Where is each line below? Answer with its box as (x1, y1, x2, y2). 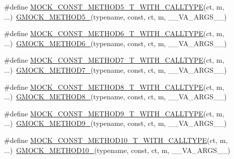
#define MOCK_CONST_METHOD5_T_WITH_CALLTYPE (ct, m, (4, 2, 224, 12)
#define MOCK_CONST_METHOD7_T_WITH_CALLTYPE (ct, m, (4, 55, 224, 65)
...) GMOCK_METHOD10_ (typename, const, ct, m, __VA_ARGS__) (4, 144, 230, 155)
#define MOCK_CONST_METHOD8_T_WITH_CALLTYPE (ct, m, (4, 81, 224, 92)
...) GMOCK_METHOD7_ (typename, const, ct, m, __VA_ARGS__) (4, 64, 227, 75)
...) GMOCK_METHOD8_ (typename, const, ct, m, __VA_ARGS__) (4, 91, 227, 102)
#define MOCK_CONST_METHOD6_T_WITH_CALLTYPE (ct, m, (4, 28, 224, 39)
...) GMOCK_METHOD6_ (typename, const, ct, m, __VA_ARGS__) (4, 38, 227, 48)
